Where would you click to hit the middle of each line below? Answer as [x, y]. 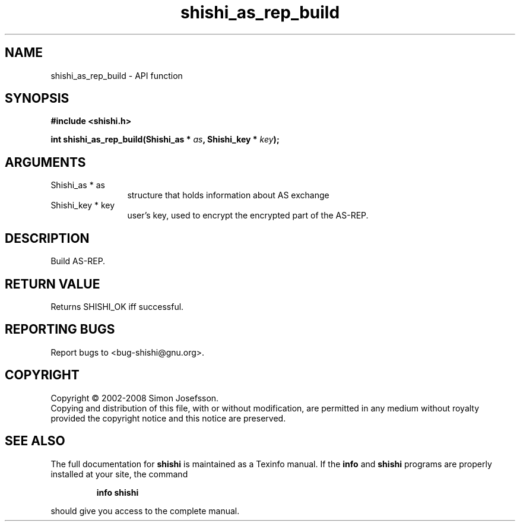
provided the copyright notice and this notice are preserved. [168, 418]
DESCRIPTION [47, 238]
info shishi [118, 492]
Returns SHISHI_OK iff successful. [117, 306]
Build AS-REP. [78, 261]
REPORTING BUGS [60, 329]
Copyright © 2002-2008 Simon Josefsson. [135, 398]
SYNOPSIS [37, 99]
